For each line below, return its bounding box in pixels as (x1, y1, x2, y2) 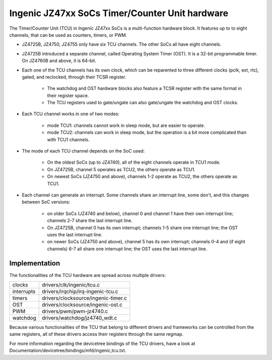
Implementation (9, 259, 60, 267)
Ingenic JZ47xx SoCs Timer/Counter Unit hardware (9, 8, 229, 19)
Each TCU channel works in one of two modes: (22, 111, 119, 117)
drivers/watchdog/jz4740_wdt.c (42, 315, 117, 321)
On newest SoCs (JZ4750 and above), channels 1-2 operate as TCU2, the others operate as (47, 174, 238, 180)
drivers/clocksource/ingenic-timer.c (42, 295, 127, 302)
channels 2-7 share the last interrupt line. (47, 218, 133, 224)
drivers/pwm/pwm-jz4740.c (42, 308, 108, 315)
